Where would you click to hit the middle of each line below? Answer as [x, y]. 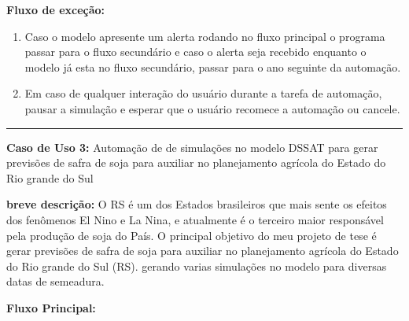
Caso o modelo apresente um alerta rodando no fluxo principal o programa [205, 36]
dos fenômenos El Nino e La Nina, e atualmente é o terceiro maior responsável [195, 219]
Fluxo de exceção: [56, 9]
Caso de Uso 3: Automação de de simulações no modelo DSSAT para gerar [192, 147]
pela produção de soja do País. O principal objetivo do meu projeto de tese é [192, 235]
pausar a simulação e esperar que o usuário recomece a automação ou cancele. [212, 108]
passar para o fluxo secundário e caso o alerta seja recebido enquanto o [195, 52]
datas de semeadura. [55, 281]
